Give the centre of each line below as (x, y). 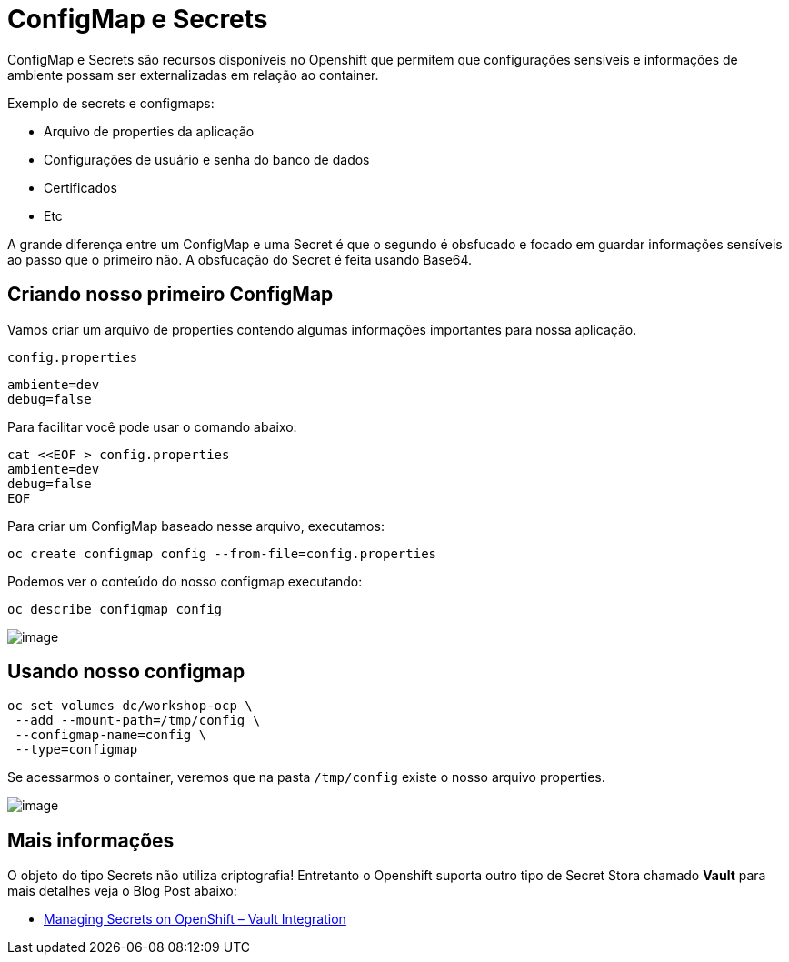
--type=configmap (76, 750)
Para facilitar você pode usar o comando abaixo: (152, 426)
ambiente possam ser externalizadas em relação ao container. (193, 75)
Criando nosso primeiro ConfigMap (170, 295)
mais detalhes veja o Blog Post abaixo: (122, 891)
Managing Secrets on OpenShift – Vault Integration (195, 919)
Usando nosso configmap (126, 672)
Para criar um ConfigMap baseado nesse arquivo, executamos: (196, 526)
